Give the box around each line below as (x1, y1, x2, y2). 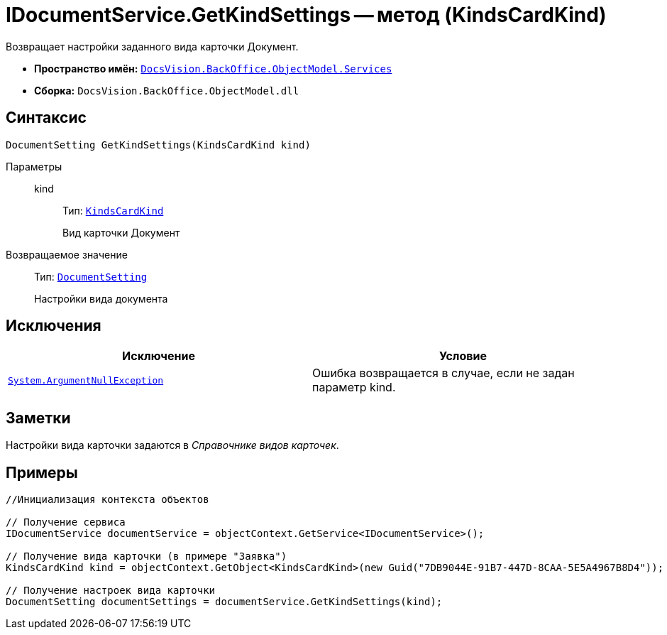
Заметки (6, 408, 71, 427)
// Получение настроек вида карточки (6, 585, 216, 597)
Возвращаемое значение (6, 248, 128, 261)
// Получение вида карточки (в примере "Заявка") (6, 550, 287, 563)
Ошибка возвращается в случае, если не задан (312, 366, 575, 381)
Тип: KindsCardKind (62, 204, 164, 217)
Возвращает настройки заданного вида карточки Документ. (6, 40, 299, 53)
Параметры (6, 160, 62, 173)
